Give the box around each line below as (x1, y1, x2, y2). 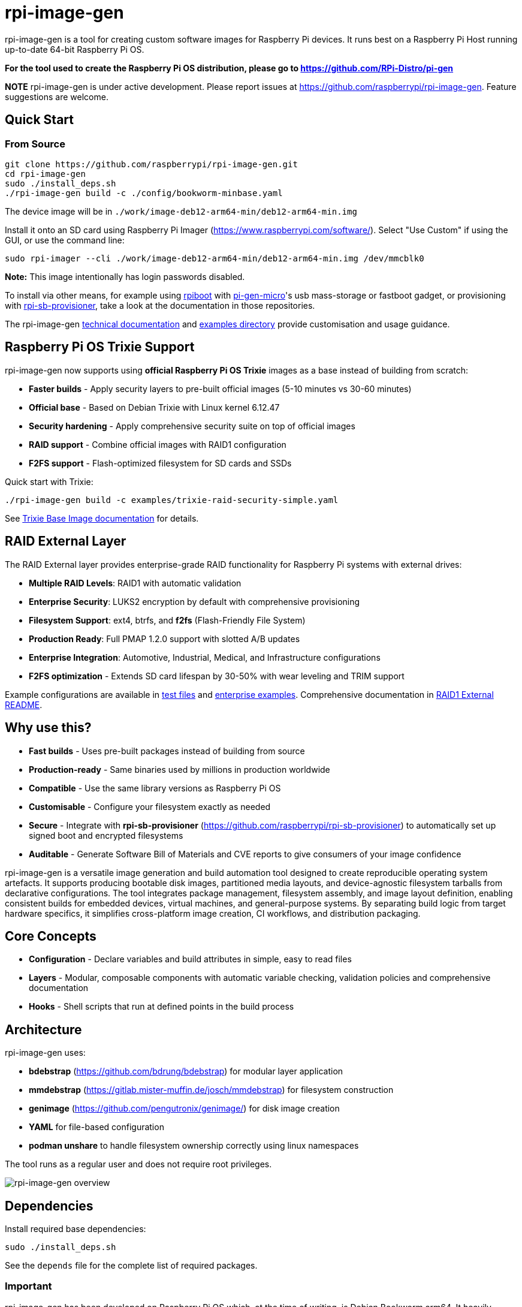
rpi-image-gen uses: (5, 1047, 86, 1058)
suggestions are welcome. (5, 91, 108, 102)
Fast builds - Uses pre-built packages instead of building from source (29, 745, 305, 756)
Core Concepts (5, 928, 96, 944)
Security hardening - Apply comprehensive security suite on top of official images (29, 420, 355, 431)
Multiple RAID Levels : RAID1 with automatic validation (29, 577, 242, 588)
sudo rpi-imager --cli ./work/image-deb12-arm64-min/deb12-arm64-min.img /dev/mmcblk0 (5, 253, 424, 263)
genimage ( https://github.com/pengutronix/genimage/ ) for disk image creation (29, 1103, 340, 1114)
